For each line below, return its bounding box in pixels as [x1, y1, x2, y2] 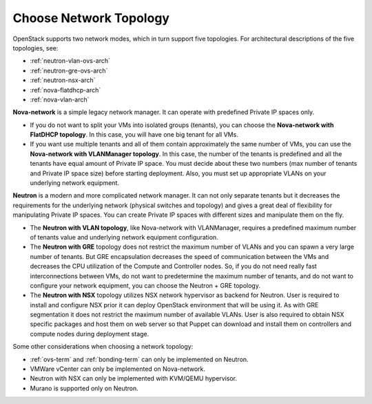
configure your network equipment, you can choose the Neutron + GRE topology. [30, 281, 261, 289]
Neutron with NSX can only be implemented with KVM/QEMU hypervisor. [30, 374, 238, 383]
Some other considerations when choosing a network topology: [12, 343, 194, 351]
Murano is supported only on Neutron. [30, 384, 139, 392]
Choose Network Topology [12, 10, 170, 26]
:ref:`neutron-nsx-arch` [30, 76, 96, 84]
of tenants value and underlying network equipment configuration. [30, 233, 218, 241]
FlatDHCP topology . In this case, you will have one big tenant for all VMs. [30, 131, 239, 139]
